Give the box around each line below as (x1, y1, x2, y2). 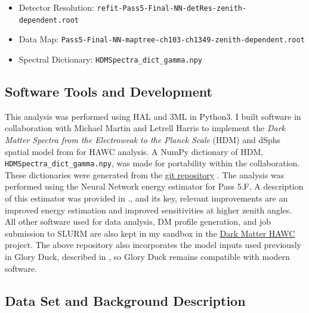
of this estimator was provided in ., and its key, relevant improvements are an (5, 192, 288, 204)
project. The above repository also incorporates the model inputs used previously (5, 238, 301, 251)
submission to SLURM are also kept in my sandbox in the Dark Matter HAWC (5, 227, 295, 239)
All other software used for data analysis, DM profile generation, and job (5, 215, 271, 228)
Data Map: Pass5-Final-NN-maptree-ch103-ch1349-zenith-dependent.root (18, 33, 305, 45)
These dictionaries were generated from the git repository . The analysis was (5, 168, 285, 181)
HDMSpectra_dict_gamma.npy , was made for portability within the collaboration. (5, 157, 300, 169)
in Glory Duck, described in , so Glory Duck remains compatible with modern (5, 250, 290, 263)
